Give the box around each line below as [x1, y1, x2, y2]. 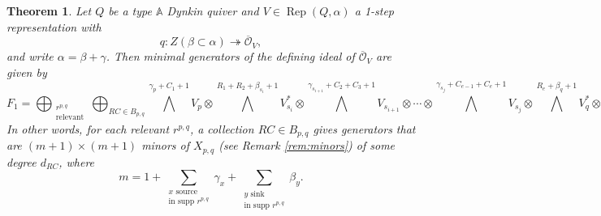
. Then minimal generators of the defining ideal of [106, 48, 355, 65]
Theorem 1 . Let [6, 2, 92, 19]
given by [6, 64, 47, 80]
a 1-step [354, 2, 395, 19]
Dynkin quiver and [166, 2, 259, 19]
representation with [6, 18, 102, 35]
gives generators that [313, 120, 416, 137]
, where [58, 153, 95, 170]
